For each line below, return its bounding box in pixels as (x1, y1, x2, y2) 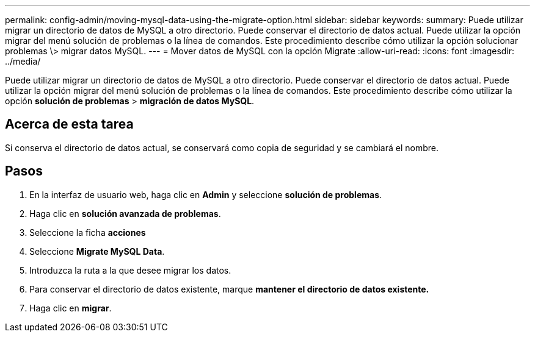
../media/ (5, 56, 41, 66)
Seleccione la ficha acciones (29, 227, 146, 238)
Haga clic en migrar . (29, 302, 112, 313)
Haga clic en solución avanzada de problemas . (29, 208, 221, 219)
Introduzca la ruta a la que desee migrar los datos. (29, 264, 231, 275)
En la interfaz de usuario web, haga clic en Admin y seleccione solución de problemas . (29, 189, 382, 200)
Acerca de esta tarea (5, 116, 134, 132)
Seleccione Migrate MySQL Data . (29, 246, 165, 257)
